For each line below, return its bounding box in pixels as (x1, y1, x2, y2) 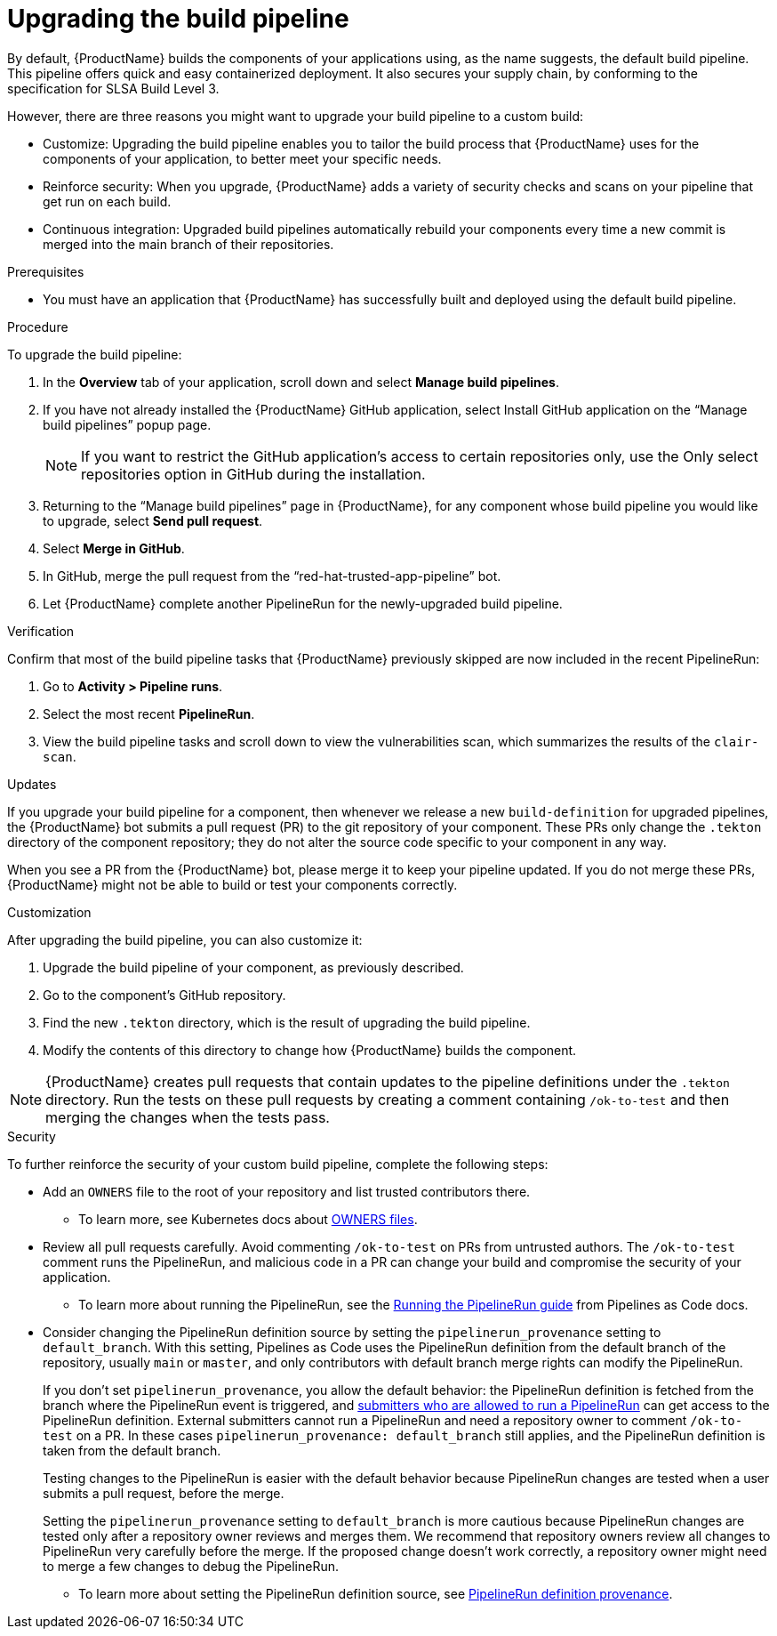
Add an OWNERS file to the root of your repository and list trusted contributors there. (43, 1183, 531, 1199)
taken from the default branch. (43, 1442, 221, 1458)
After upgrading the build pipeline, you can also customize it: (7, 931, 363, 947)
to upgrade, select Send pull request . (43, 512, 263, 528)
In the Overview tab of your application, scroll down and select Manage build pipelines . (43, 374, 560, 390)
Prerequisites (7, 263, 84, 279)
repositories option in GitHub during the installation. (81, 464, 426, 483)
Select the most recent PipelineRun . (43, 705, 255, 721)
